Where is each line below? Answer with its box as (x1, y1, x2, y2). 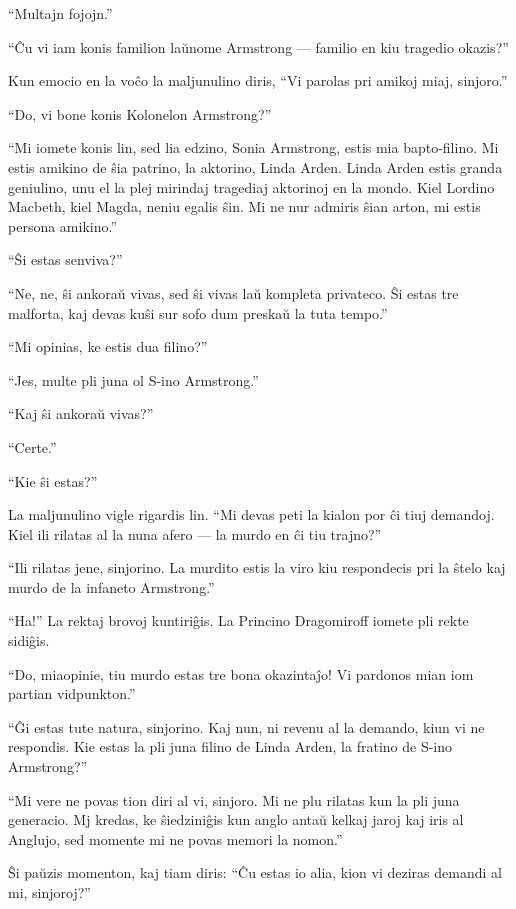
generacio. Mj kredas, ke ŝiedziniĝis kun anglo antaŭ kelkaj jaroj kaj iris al (8, 809, 464, 830)
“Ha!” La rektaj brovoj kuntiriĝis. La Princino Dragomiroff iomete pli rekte (8, 610, 469, 631)
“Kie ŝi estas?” (8, 470, 98, 491)
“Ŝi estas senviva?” (8, 249, 123, 270)
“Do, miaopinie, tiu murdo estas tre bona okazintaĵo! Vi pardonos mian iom (8, 663, 474, 684)
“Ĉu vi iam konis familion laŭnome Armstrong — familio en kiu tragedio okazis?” (8, 36, 509, 57)
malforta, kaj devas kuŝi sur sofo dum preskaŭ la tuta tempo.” (8, 302, 388, 323)
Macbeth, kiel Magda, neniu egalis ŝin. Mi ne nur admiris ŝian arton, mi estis (8, 196, 481, 217)
